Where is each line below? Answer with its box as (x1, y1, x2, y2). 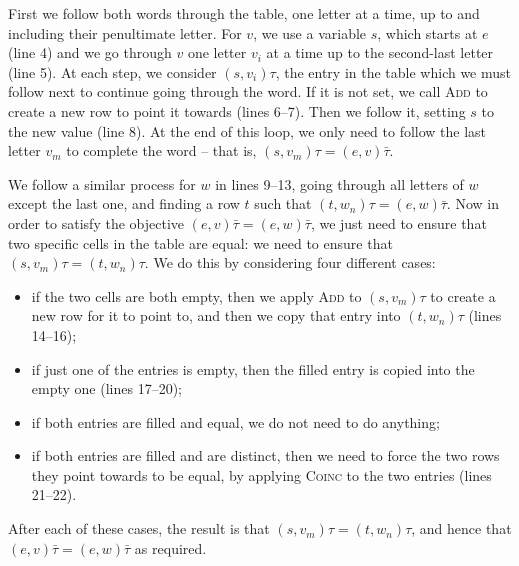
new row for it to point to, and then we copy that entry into (31, 305, 401, 326)
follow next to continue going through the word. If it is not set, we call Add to (8, 81, 488, 102)
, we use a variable (253, 22, 367, 43)
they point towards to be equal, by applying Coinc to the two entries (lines (31, 464, 492, 485)
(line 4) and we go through (8, 42, 172, 63)
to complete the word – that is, (66, 140, 257, 161)
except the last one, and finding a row (8, 193, 240, 214)
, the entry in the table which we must (275, 61, 512, 82)
